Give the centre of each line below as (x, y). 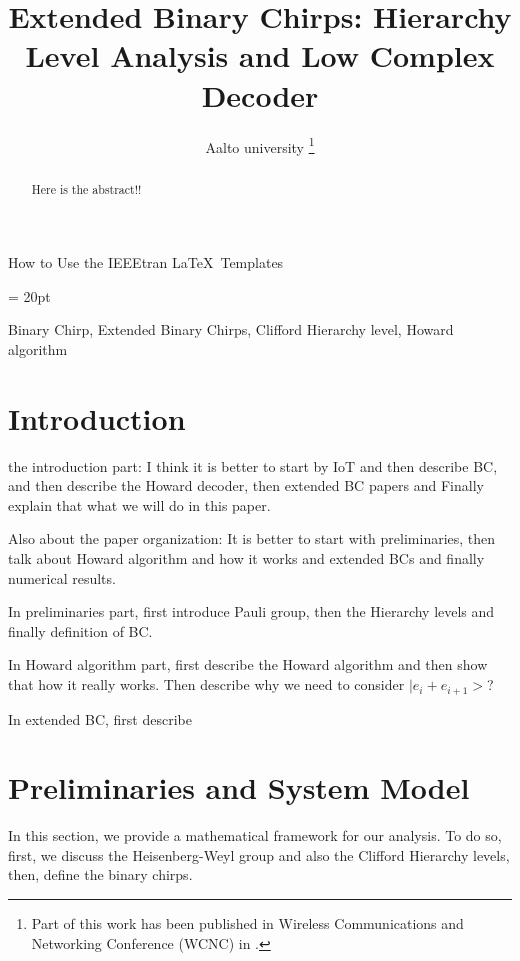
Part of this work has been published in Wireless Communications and (247, 923)
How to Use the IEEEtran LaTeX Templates (146, 262)
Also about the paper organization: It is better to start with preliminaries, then (252, 538)
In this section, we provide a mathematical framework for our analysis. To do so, (255, 835)
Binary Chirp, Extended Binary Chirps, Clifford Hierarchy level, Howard (231, 329)
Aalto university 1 (260, 145)
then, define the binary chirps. (100, 874)
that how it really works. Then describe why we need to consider (206, 684)
